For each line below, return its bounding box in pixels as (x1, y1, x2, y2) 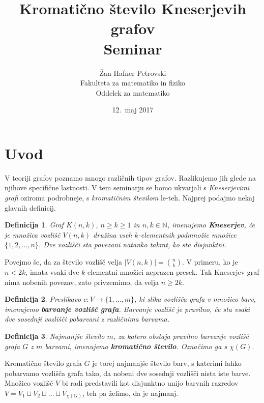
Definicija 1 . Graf (5, 219, 64, 230)
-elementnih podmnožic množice (138, 229, 237, 240)
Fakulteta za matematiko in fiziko (80, 77, 185, 88)
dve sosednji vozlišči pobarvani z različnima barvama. (5, 313, 170, 324)
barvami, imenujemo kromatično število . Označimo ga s (45, 340, 227, 351)
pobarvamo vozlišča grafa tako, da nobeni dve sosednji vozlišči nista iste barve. (5, 367, 251, 378)
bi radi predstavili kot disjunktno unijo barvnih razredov (62, 378, 239, 388)
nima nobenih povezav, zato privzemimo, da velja (5, 276, 159, 287)
